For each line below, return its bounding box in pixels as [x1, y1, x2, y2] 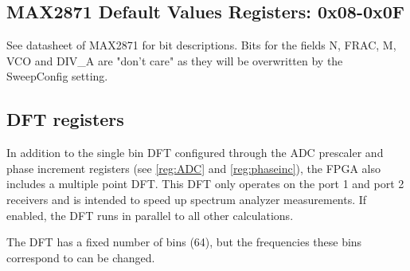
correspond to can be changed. [6, 249, 155, 265]
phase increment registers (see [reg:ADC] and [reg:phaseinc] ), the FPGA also [6, 159, 381, 176]
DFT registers [6, 107, 124, 132]
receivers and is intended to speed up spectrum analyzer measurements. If [6, 190, 367, 207]
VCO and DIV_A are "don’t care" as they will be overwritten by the [6, 52, 343, 69]
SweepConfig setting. [6, 68, 108, 84]
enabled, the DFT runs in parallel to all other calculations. [6, 206, 294, 223]
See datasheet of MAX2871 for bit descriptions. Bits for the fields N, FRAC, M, [6, 37, 396, 53]
